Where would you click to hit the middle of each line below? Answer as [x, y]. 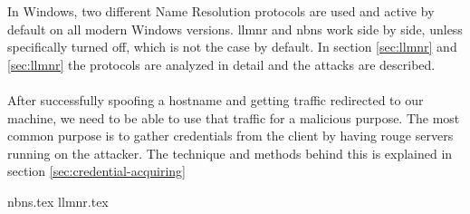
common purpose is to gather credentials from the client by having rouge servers [230, 136]
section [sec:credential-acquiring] [97, 171]
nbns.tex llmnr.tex [58, 201]
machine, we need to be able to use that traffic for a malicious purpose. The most [234, 117]
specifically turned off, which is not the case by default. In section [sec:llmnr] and [232, 47]
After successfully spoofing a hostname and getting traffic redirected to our [216, 99]
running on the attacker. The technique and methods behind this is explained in [230, 153]
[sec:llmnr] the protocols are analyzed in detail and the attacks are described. [221, 64]
